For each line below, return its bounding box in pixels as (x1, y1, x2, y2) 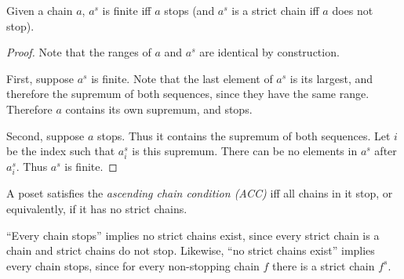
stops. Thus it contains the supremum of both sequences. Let (97, 127, 391, 143)
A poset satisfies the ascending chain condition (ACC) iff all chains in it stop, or (6, 185, 393, 201)
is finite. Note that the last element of (91, 70, 273, 86)
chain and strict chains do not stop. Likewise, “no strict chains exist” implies (6, 242, 375, 259)
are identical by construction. (199, 44, 340, 60)
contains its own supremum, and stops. (65, 100, 253, 117)
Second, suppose (6, 127, 85, 143)
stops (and (164, 2, 215, 18)
